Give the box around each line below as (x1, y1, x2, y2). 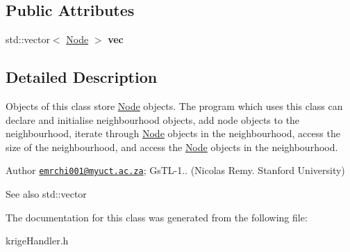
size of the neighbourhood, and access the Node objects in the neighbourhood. (6, 139, 338, 154)
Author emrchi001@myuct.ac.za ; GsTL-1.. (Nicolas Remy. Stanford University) (6, 163, 345, 178)
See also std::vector (6, 187, 87, 201)
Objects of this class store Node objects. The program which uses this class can (6, 99, 343, 113)
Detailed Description (6, 66, 158, 88)
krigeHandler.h (6, 233, 69, 248)
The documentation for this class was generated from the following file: (6, 210, 308, 224)
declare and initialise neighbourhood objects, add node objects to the (6, 112, 300, 127)
